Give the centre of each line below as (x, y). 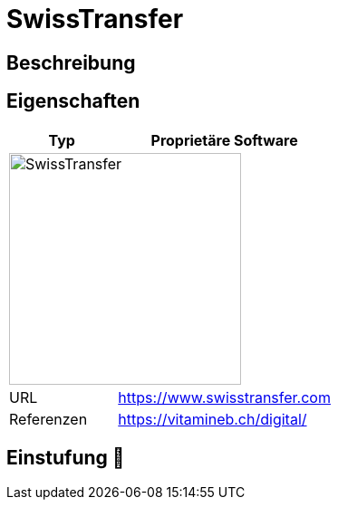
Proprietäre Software (224, 140)
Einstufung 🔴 (66, 458)
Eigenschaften (73, 101)
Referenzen (48, 419)
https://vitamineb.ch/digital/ (212, 419)
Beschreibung (71, 62)
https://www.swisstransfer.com (224, 397)
